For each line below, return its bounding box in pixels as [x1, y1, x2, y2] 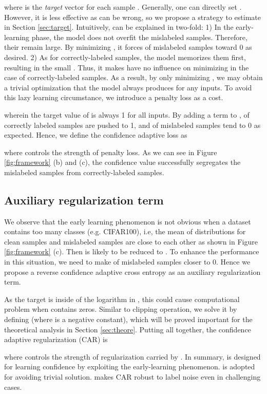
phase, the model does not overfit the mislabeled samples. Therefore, [31, 31, 247, 42]
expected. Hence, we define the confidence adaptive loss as [4, 129, 187, 140]
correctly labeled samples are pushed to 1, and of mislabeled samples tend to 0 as [4, 119, 261, 130]
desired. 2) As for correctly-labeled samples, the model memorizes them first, [4, 51, 246, 62]
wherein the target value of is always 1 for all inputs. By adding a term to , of [4, 109, 250, 120]
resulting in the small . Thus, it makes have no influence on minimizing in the [4, 62, 249, 72]
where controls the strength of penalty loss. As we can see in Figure [4, 146, 217, 157]
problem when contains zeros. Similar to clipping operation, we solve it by [4, 304, 237, 314]
